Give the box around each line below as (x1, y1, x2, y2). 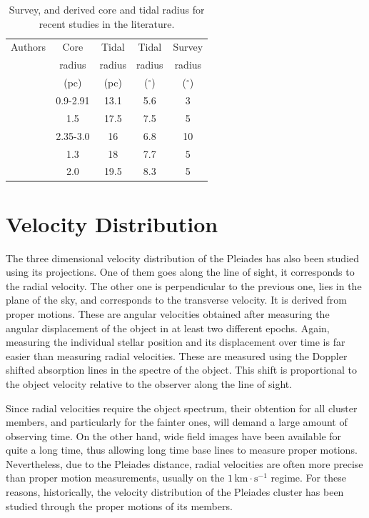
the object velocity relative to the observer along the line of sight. (6, 376, 293, 391)
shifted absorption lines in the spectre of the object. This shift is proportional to (6, 362, 357, 377)
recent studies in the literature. (39, 16, 175, 31)
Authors (11, 39, 46, 54)
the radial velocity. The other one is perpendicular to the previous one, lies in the (6, 278, 362, 293)
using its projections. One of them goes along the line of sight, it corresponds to (6, 264, 355, 279)
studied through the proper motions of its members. (6, 498, 233, 513)
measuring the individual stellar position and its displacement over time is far (6, 334, 345, 349)
